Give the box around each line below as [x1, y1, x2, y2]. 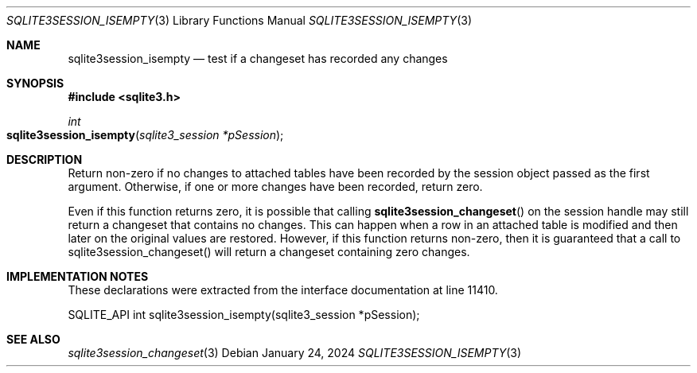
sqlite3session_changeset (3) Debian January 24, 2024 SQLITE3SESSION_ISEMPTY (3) [68, 346, 522, 359]
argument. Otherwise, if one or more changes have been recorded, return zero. [68, 180, 483, 193]
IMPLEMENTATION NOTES [6, 270, 149, 283]
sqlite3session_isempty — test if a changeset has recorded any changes [68, 52, 448, 65]
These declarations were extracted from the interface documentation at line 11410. [68, 283, 498, 297]
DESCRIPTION [6, 153, 83, 166]
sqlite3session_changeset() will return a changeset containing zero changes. [68, 245, 470, 258]
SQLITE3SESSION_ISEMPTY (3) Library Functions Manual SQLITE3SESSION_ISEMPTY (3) [6, 14, 472, 27]
